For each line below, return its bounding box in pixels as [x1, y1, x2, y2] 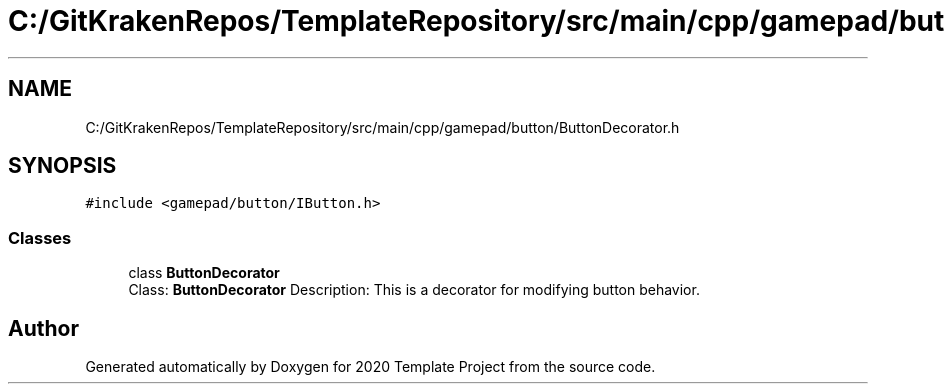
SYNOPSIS [8, 153, 117, 179]
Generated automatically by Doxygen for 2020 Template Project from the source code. [85, 358, 656, 376]
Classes [8, 227, 72, 248]
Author [8, 315, 79, 341]
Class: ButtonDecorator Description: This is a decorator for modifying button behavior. [128, 281, 700, 299]
